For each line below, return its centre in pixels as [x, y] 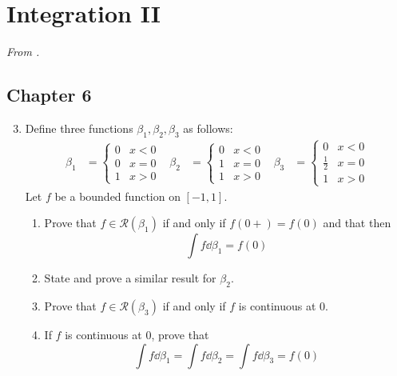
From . [23, 52]
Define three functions [79, 128]
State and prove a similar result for [130, 278]
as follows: [208, 128]
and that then [357, 223]
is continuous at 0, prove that [137, 335]
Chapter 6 [49, 95]
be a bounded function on [117, 196]
